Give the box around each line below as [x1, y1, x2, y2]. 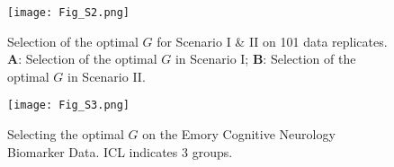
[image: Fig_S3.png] [7, 99, 130, 112]
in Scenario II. [67, 66, 146, 85]
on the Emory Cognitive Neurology [142, 125, 336, 144]
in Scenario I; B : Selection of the [175, 49, 356, 68]
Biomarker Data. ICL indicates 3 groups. [7, 142, 233, 161]
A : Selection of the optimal [7, 49, 157, 68]
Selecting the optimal [7, 125, 124, 144]
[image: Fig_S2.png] [7, 6, 130, 19]
